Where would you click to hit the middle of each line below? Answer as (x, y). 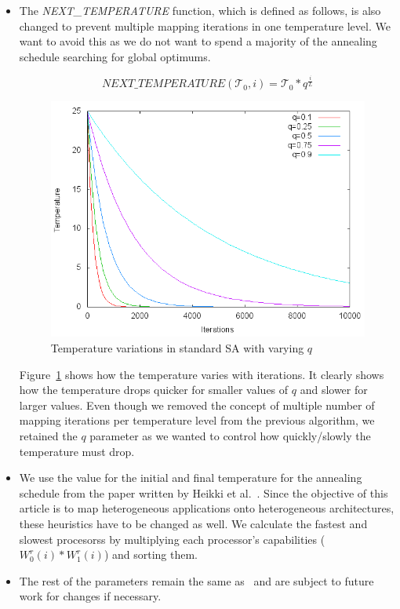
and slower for (334, 390)
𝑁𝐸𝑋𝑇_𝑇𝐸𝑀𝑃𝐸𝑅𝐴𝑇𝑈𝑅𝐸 (164, 84)
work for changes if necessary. (90, 596)
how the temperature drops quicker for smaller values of (154, 390)
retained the (48, 436)
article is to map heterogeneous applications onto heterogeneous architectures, (207, 508)
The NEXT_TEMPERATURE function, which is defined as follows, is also (200, 10)
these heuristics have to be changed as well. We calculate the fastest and (193, 523)
